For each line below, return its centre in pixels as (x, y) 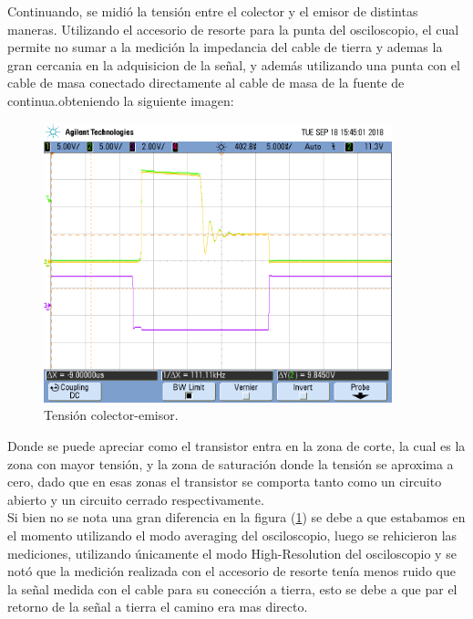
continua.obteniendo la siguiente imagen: (121, 100)
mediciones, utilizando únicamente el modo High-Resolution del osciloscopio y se (232, 553)
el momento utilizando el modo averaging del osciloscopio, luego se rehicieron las (232, 535)
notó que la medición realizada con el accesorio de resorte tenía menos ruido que (231, 571)
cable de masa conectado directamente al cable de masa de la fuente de (206, 83)
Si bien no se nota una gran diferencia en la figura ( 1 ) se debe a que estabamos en (236, 517)
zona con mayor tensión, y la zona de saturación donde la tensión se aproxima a (231, 463)
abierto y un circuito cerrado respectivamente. (136, 499)
